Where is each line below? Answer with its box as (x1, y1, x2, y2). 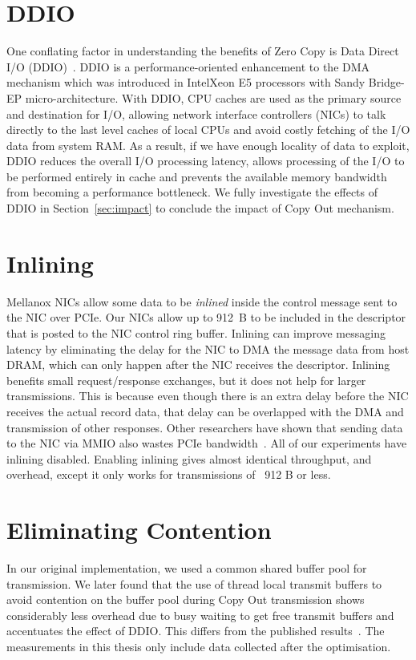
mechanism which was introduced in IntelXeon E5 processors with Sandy (6, 74, 366, 91)
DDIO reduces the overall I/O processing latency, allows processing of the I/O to (6, 152, 405, 169)
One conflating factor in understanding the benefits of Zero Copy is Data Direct (6, 43, 399, 59)
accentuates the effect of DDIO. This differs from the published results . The (6, 622, 385, 639)
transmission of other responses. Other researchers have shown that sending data (6, 419, 403, 435)
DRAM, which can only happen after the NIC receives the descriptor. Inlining (6, 356, 390, 373)
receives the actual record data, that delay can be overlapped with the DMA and (6, 403, 404, 419)
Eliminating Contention (6, 513, 272, 546)
